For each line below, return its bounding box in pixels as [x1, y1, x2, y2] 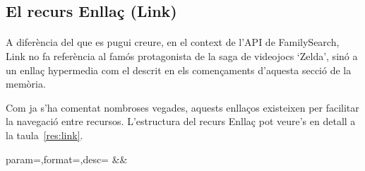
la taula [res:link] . [6, 127, 83, 142]
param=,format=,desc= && [6, 151, 128, 166]
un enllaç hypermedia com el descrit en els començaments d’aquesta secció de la [6, 62, 352, 77]
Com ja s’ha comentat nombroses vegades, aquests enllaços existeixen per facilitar [6, 100, 359, 114]
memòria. [6, 76, 46, 91]
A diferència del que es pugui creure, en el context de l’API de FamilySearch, [6, 35, 340, 49]
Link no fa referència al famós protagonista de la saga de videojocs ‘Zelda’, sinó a [6, 48, 358, 63]
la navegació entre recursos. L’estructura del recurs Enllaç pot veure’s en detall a [6, 114, 356, 129]
